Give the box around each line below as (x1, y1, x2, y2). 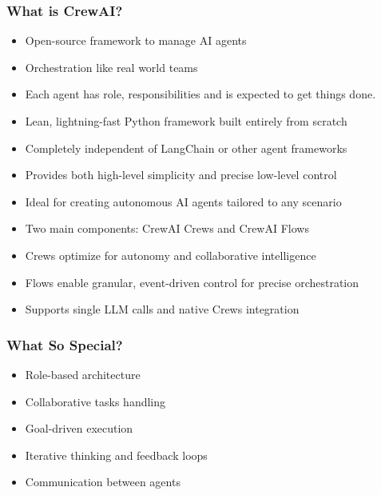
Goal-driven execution (25, 420, 133, 437)
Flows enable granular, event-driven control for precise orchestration (25, 273, 359, 290)
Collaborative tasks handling (25, 393, 166, 409)
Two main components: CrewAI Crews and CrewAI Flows (25, 220, 309, 237)
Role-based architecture (25, 365, 141, 382)
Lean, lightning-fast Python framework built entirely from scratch (25, 113, 347, 129)
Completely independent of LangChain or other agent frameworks (25, 139, 347, 156)
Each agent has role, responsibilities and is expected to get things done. (25, 86, 376, 102)
